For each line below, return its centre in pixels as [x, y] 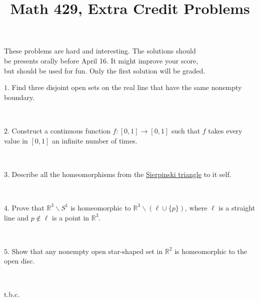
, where [196, 207]
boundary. [19, 97]
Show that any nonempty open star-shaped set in [87, 251]
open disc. [19, 261]
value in [16, 140]
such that [186, 130]
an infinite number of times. [95, 140]
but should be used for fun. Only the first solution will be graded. [105, 70]
